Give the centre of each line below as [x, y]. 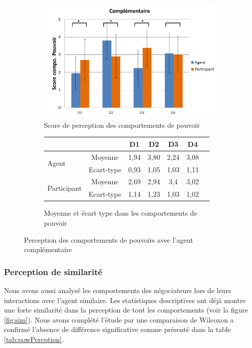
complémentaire [48, 249]
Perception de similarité [53, 271]
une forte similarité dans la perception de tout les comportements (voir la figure [126, 310]
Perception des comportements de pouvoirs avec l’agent [109, 239]
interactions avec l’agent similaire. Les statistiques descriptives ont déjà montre [125, 300]
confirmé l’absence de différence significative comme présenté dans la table [118, 329]
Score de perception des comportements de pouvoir [122, 125]
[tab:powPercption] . [34, 339]
